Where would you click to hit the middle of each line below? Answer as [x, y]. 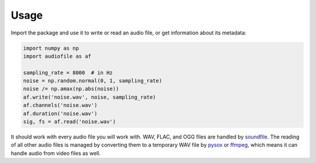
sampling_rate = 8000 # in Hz [68, 72]
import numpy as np [51, 48]
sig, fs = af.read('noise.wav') [70, 122]
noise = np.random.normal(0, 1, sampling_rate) [92, 81]
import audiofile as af [57, 56]
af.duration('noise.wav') [60, 113]
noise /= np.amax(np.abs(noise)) [71, 89]
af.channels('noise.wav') [60, 105]
